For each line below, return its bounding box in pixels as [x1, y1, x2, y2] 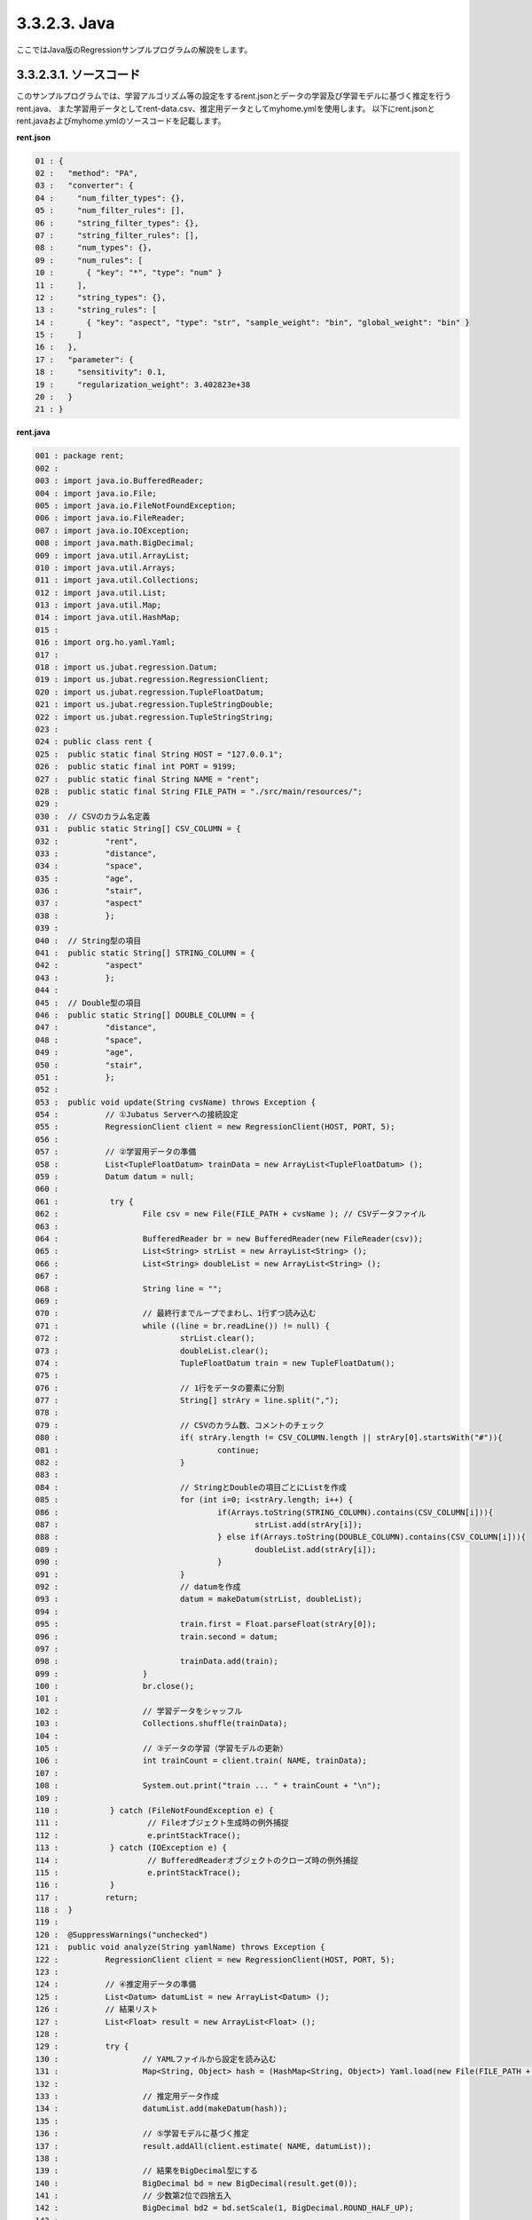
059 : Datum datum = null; [35, 1172, 195, 1182]
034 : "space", [35, 861, 144, 871]
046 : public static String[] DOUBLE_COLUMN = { [35, 1010, 255, 1020]
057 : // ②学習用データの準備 [35, 1146, 197, 1157]
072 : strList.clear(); [35, 1333, 255, 1344]
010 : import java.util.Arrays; [35, 562, 176, 573]
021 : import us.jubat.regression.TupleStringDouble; [35, 700, 274, 710]
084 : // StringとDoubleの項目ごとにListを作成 [35, 1482, 348, 1492]
